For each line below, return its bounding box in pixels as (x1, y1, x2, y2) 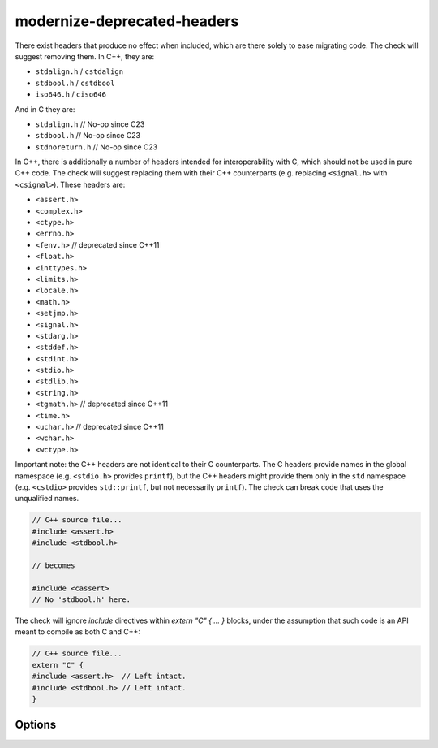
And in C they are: (15, 104, 75, 114)
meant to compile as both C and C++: (15, 627, 141, 637)
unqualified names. (15, 494, 79, 504)
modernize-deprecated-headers (15, 12, 239, 30)
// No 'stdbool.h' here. (32, 595, 131, 604)
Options (15, 718, 57, 732)
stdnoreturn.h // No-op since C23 (35, 142, 158, 152)
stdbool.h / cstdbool (35, 78, 115, 88)
